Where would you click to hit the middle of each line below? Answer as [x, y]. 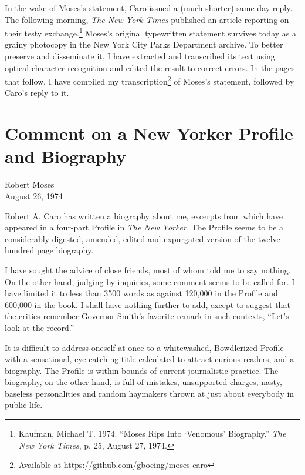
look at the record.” [40, 327]
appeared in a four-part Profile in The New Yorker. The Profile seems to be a [144, 227]
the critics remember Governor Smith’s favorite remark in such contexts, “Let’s [147, 316]
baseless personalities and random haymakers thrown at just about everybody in [150, 393]
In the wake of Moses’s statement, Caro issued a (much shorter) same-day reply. [149, 8]
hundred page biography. [49, 250]
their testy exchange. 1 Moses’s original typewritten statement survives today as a [150, 32]
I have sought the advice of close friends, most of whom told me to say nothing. [148, 270]
